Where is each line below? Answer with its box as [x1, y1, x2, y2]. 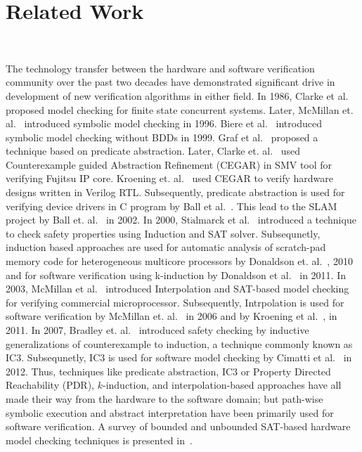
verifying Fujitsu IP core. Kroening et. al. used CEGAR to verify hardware [6, 171, 334, 186]
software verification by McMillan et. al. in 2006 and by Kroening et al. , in [6, 309, 337, 323]
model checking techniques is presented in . [6, 432, 193, 447]
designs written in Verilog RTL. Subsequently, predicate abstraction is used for [6, 185, 345, 200]
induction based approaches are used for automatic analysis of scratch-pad [6, 240, 326, 254]
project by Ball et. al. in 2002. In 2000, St [6, 212, 191, 227]
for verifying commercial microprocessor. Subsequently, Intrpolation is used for [6, 295, 344, 309]
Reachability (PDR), [6, 377, 95, 392]
